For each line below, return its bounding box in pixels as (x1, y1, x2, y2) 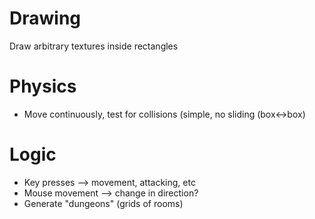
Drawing (9, 7, 82, 30)
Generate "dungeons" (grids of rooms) (23, 197, 184, 209)
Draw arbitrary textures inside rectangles (9, 40, 179, 52)
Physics (9, 75, 77, 98)
